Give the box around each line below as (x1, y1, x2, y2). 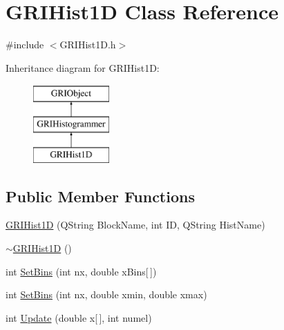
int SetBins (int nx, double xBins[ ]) (6, 264, 157, 278)
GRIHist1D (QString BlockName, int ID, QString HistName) (6, 217, 265, 232)
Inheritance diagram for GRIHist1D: (6, 60, 160, 75)
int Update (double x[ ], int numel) (6, 310, 152, 324)
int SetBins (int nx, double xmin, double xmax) (6, 287, 207, 302)
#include (6, 37, 44, 52)
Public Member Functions (6, 185, 195, 206)
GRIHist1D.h (59, 37, 116, 52)
